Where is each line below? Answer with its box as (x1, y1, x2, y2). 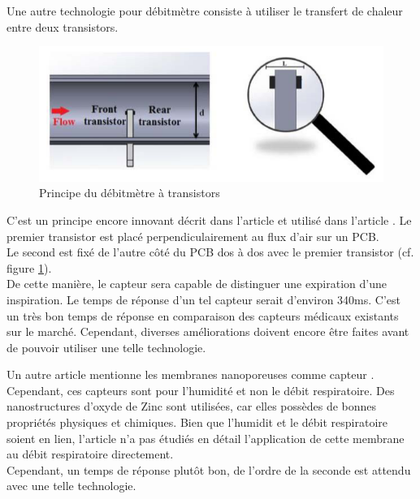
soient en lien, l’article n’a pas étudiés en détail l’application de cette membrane (6, 429, 405, 446)
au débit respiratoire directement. (6, 445, 174, 462)
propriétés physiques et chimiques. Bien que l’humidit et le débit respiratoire (6, 414, 388, 431)
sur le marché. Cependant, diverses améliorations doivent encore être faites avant (6, 323, 409, 340)
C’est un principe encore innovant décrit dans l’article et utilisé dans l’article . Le (6, 211, 412, 228)
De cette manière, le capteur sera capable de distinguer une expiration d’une (6, 275, 387, 292)
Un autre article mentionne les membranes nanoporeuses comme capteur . (6, 366, 375, 383)
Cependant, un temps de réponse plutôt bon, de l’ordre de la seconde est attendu (6, 461, 411, 478)
